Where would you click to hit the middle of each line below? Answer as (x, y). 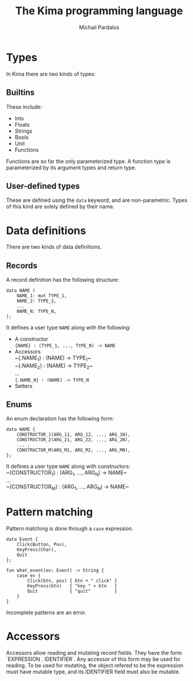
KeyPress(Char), (37, 550)
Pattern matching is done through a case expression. (70, 529)
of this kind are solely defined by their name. (60, 207)
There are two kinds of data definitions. (54, 247)
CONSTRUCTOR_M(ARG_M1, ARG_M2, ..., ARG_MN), (74, 450)
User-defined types (43, 186)
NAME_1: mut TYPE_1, (42, 296)
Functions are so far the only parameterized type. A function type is (89, 161)
